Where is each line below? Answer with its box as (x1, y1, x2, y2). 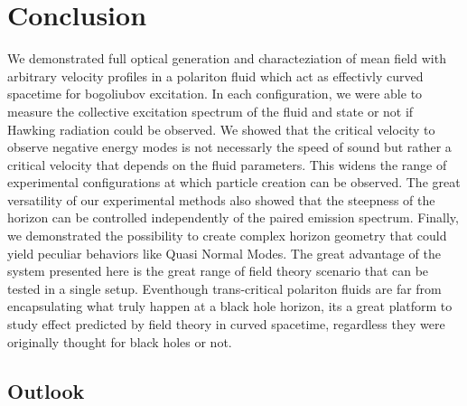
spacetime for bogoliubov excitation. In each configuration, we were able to (7, 84, 423, 103)
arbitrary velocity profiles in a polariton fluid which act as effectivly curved (7, 66, 424, 85)
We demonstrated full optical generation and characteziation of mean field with (7, 49, 446, 68)
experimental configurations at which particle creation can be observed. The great (7, 173, 461, 192)
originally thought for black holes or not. (7, 332, 232, 351)
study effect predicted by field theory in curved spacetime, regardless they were (7, 315, 445, 334)
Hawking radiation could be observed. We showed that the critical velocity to (7, 119, 435, 138)
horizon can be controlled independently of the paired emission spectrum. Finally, (7, 208, 459, 227)
